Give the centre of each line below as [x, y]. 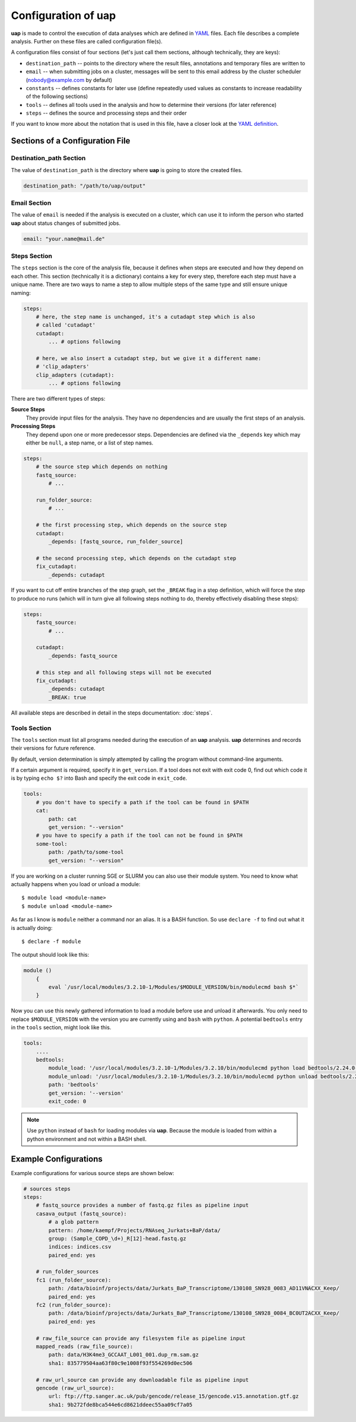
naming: [21, 293]
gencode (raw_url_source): [75, 1388]
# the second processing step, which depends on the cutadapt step [136, 558]
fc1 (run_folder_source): [74, 1280]
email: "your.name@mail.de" [64, 239]
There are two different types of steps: [58, 399]
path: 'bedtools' [74, 1085]
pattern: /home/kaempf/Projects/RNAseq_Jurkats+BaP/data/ [134, 1230]
